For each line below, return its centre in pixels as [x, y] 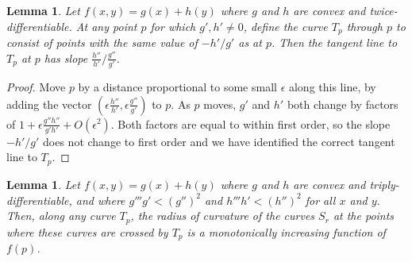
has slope [66, 58]
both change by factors [343, 104]
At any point [106, 26]
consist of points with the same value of [102, 42]
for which [173, 26]
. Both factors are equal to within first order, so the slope [250, 123]
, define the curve [285, 26]
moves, [220, 104]
